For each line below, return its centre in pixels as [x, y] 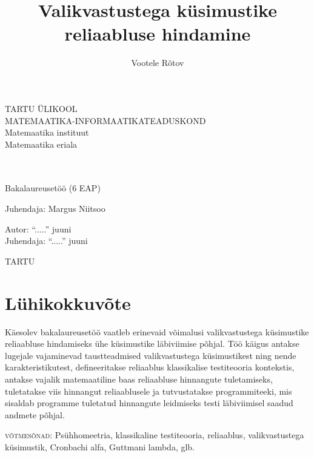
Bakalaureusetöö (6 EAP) [53, 188]
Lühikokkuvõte [68, 302]
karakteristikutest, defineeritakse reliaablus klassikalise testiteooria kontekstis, [150, 367]
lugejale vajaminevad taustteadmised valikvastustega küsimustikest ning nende [151, 355]
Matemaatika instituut [47, 132]
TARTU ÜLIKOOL [41, 108]
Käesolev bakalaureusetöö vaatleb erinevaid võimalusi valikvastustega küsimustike [157, 331]
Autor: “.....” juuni [38, 228]
